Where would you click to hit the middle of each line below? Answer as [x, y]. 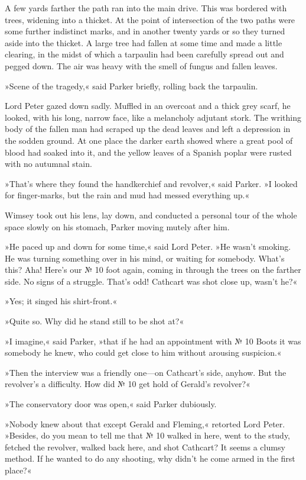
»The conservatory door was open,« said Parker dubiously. [111, 404]
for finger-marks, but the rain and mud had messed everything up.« [127, 195]
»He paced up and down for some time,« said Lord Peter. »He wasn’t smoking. [148, 247]
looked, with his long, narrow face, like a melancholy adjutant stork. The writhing [153, 117]
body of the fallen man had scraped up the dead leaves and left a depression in [148, 129]
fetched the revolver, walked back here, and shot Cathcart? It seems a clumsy [145, 447]
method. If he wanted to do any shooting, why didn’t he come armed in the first [150, 458]
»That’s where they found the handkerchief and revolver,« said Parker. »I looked [151, 183]
